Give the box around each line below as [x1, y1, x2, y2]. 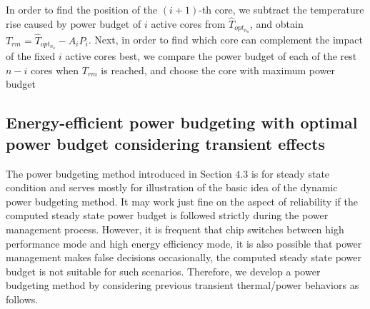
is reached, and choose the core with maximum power [101, 62, 336, 77]
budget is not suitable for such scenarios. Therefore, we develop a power [6, 263, 321, 278]
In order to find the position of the [6, 2, 158, 16]
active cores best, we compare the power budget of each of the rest [65, 49, 357, 64]
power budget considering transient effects [6, 132, 326, 154]
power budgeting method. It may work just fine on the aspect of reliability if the [6, 193, 359, 208]
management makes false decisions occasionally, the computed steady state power [6, 250, 361, 265]
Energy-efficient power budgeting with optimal [6, 111, 358, 133]
